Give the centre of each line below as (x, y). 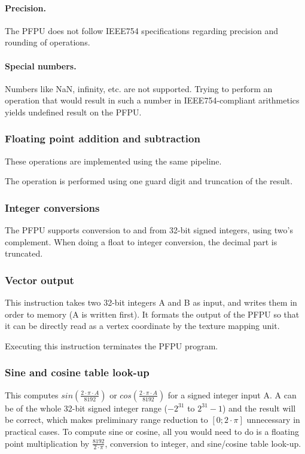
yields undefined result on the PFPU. (73, 112)
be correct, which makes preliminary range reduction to (106, 420)
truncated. (24, 253)
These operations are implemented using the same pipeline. (113, 161)
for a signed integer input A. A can (232, 394)
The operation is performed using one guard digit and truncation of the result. (149, 181)
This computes (32, 394)
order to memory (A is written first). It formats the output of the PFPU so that (152, 314)
